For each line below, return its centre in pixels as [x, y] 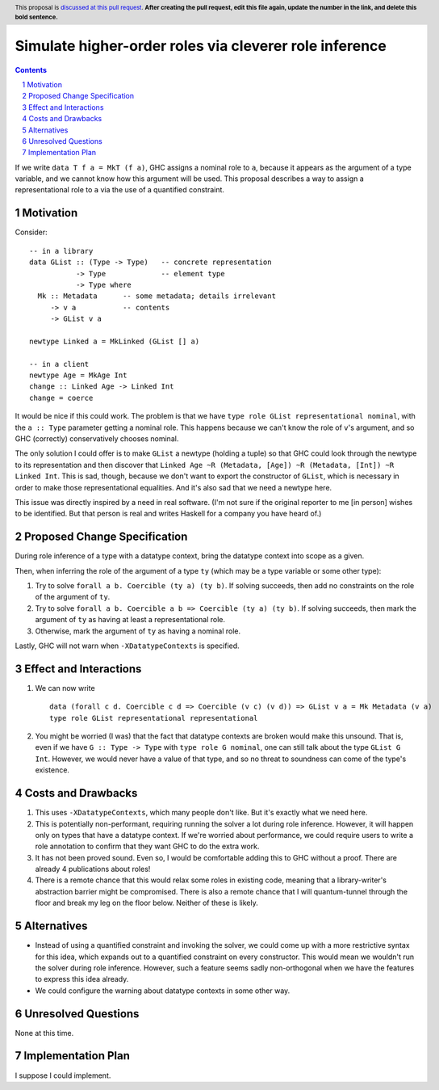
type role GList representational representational [154, 718]
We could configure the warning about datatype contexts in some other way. [163, 991]
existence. [52, 770]
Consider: [31, 232]
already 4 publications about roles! [93, 869]
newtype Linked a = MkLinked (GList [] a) [115, 341]
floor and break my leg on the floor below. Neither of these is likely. [146, 903]
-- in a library [61, 251]
